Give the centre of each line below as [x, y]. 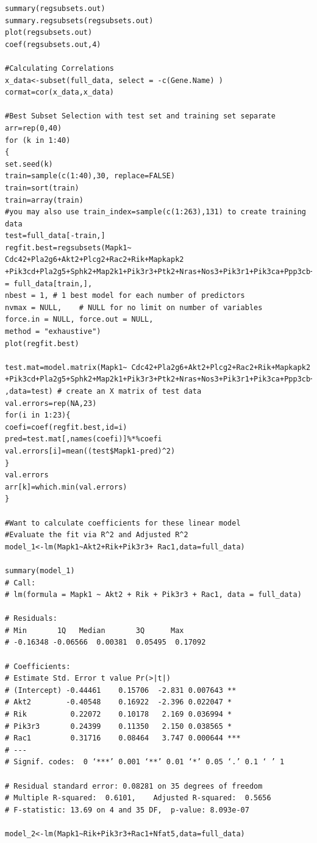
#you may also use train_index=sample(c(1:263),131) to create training [155, 212]
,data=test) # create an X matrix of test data [103, 391]
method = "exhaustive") [53, 332]
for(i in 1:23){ [38, 415]
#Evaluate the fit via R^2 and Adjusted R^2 [97, 535]
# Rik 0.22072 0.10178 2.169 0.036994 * [119, 715]
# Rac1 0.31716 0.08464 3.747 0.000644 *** [123, 738]
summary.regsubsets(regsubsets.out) [79, 20]
